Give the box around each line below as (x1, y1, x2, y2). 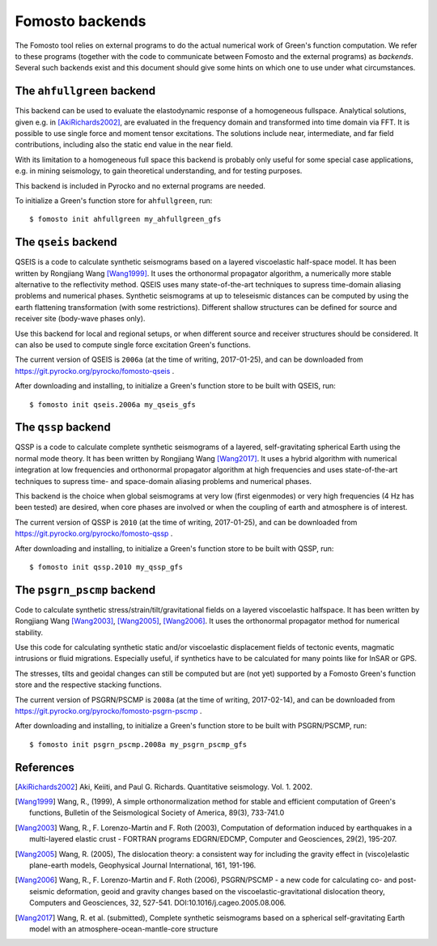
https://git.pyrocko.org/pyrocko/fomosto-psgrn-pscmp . (15, 706, 202, 716)
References (15, 761, 74, 774)
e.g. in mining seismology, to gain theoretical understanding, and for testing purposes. (15, 166, 303, 176)
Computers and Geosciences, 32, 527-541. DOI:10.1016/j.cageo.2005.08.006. (29, 898, 286, 908)
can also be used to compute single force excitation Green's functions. (15, 340, 251, 350)
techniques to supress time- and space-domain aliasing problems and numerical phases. (15, 476, 312, 486)
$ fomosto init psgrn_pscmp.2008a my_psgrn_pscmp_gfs (29, 740, 247, 749)
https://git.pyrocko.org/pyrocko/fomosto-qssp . (15, 528, 173, 538)
